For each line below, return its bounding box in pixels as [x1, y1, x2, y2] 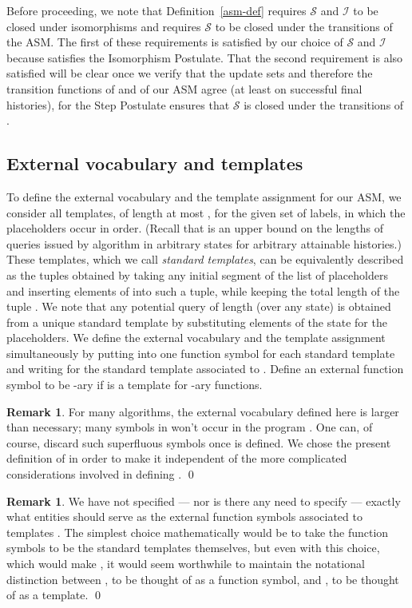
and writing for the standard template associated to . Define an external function [6, 360, 404, 377]
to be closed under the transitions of [215, 18, 393, 34]
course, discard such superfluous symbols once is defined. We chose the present [6, 434, 391, 451]
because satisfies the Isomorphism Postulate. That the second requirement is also [6, 49, 403, 66]
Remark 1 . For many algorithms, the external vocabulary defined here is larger [6, 403, 399, 419]
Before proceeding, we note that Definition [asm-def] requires [6, 2, 307, 18]
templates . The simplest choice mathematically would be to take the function [6, 523, 389, 540]
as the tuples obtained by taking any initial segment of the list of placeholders [6, 266, 388, 283]
